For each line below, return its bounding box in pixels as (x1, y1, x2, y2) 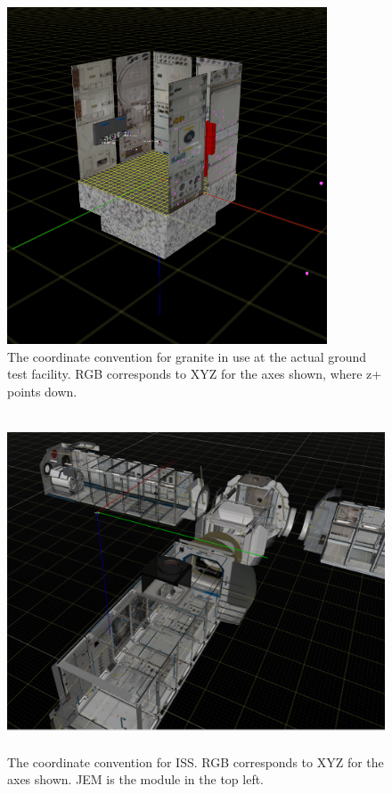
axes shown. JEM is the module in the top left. (7, 770, 265, 789)
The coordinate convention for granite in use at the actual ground (7, 347, 367, 365)
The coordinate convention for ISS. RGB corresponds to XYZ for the (7, 752, 384, 771)
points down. (7, 381, 78, 400)
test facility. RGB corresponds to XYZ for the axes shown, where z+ (7, 364, 382, 383)
